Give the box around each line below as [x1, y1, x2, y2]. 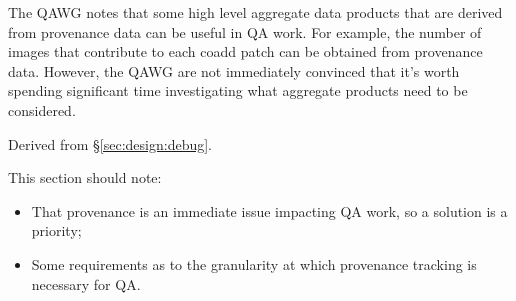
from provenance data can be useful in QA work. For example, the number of [8, 21, 482, 42]
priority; [31, 220, 82, 241]
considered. [8, 99, 76, 120]
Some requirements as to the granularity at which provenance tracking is [31, 253, 477, 274]
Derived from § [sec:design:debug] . [8, 133, 213, 154]
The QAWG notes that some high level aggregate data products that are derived [8, 2, 503, 22]
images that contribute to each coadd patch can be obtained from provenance [8, 41, 483, 62]
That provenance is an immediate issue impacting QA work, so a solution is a [31, 200, 508, 221]
